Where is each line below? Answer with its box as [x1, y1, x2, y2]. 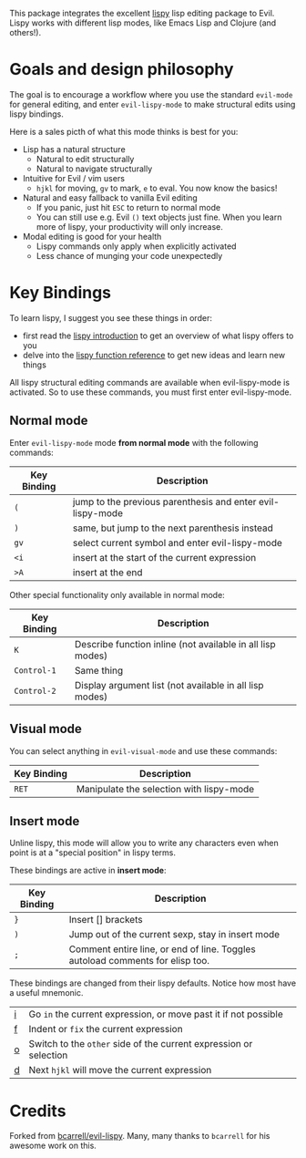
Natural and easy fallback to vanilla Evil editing [22, 191, 198, 203]
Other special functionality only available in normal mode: [9, 589, 225, 600]
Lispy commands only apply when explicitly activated [36, 241, 237, 252]
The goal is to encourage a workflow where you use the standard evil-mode [9, 88, 293, 99]
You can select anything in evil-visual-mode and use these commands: [9, 745, 278, 756]
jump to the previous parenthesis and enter [72, 495, 257, 508]
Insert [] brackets [68, 914, 143, 926]
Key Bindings [9, 283, 112, 304]
